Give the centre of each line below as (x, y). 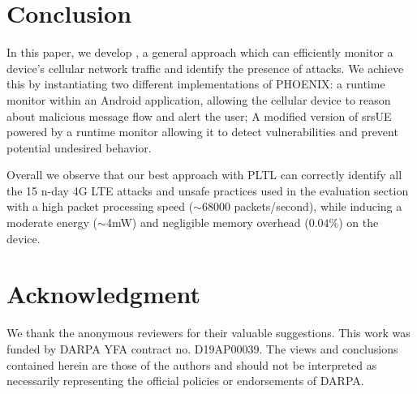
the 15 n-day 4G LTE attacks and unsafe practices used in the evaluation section (208, 190)
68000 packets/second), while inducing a (302, 206)
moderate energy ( (52, 223)
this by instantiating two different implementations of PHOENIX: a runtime (196, 84)
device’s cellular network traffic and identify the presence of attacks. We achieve (205, 68)
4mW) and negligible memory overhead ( (207, 223)
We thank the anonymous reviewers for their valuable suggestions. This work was (208, 333)
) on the (359, 223)
